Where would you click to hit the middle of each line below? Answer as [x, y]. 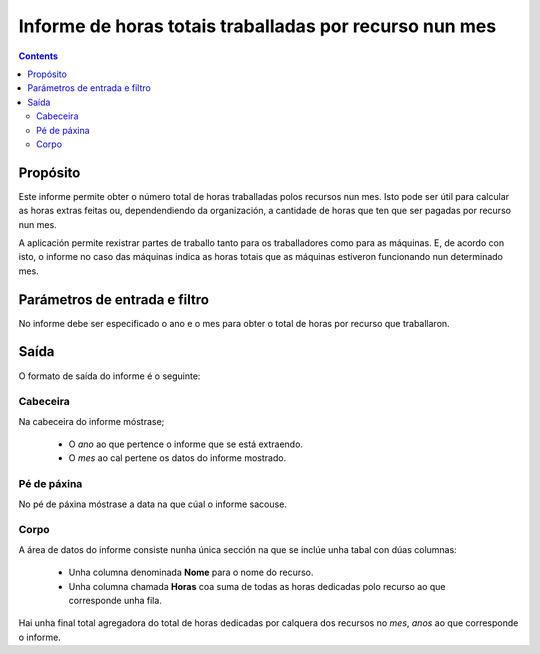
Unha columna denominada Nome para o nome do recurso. [191, 572]
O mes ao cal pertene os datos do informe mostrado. [177, 458]
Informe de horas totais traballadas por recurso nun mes [257, 26]
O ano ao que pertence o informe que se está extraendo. [186, 444]
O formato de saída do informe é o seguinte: [109, 376]
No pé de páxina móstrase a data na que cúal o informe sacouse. [152, 504]
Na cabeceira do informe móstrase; [91, 421]
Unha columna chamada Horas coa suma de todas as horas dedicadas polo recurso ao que [257, 586]
